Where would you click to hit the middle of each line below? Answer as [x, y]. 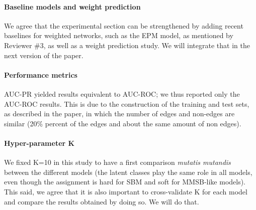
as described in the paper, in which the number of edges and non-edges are [119, 114]
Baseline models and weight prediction [72, 6]
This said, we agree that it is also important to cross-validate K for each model [126, 191]
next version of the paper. [44, 55]
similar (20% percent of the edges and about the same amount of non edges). [123, 123]
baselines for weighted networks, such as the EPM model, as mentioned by [119, 35]
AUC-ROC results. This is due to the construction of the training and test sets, [127, 103]
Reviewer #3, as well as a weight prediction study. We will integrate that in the [127, 45]
